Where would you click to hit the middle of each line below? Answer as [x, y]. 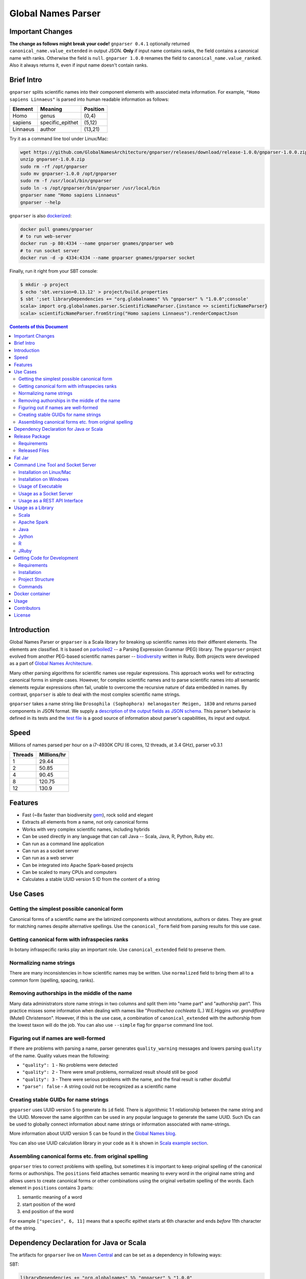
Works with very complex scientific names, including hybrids [86, 829]
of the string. [23, 1228]
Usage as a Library [34, 508]
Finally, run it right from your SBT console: [54, 271]
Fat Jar [21, 457]
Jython [26, 537]
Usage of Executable [40, 487]
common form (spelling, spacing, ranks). [52, 980]
